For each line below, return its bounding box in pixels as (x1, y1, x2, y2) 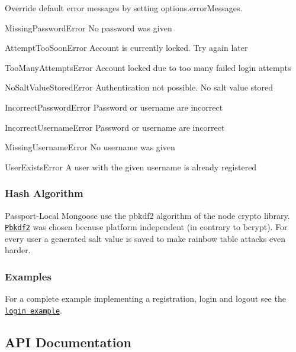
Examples (5, 269, 52, 283)
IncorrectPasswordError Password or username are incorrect (5, 101, 223, 113)
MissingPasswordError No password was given (5, 21, 172, 34)
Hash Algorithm (5, 186, 83, 201)
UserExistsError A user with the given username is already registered (5, 160, 257, 173)
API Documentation (5, 332, 132, 351)
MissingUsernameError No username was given (5, 141, 175, 153)
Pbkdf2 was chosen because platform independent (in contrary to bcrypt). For (5, 221, 288, 233)
